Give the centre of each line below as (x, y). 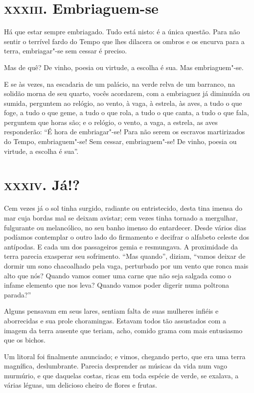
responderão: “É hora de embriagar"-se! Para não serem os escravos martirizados (125, 132)
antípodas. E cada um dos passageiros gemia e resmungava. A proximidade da (121, 246)
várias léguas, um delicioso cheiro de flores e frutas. (81, 385)
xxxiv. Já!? (42, 184)
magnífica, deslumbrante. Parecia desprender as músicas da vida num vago (116, 366)
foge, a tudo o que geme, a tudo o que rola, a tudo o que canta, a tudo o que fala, (127, 112)
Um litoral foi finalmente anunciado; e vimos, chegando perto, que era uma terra (125, 356)
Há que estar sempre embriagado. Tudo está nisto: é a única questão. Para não (122, 32)
